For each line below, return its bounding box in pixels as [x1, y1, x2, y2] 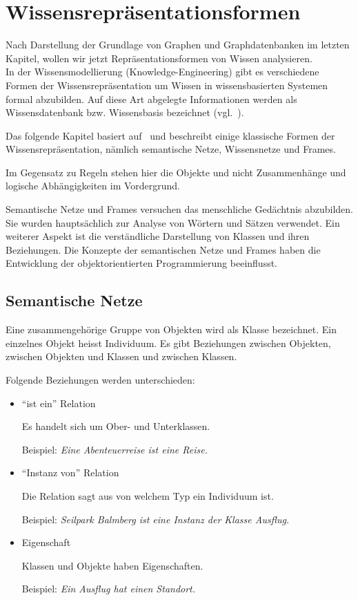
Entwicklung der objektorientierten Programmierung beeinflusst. [6, 256, 278, 270]
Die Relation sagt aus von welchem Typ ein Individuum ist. [21, 488, 274, 503]
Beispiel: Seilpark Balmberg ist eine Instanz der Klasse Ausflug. [21, 512, 290, 526]
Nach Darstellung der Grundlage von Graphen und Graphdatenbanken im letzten [6, 37, 350, 52]
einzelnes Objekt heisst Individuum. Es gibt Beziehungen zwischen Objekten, [6, 335, 331, 350]
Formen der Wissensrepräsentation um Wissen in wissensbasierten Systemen [6, 77, 328, 92]
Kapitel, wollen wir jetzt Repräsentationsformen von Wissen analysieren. [6, 50, 312, 65]
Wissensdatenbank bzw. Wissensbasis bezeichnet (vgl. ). [6, 105, 244, 120]
